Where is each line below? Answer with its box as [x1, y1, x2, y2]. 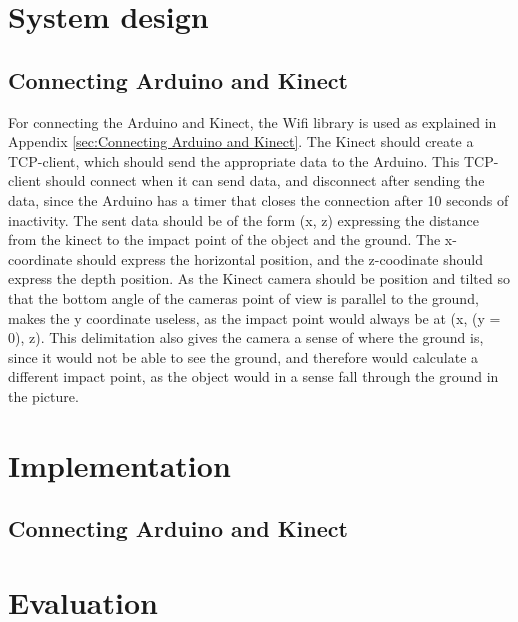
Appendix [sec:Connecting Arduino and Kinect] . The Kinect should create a [8, 131, 474, 152]
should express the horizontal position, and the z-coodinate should [76, 248, 483, 269]
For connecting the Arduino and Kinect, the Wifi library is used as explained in [8, 111, 497, 132]
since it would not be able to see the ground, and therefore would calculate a [8, 346, 479, 367]
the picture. [8, 385, 79, 406]
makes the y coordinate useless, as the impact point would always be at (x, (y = [8, 307, 501, 328]
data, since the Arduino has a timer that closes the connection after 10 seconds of [8, 189, 509, 210]
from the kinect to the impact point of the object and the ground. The [8, 229, 441, 250]
